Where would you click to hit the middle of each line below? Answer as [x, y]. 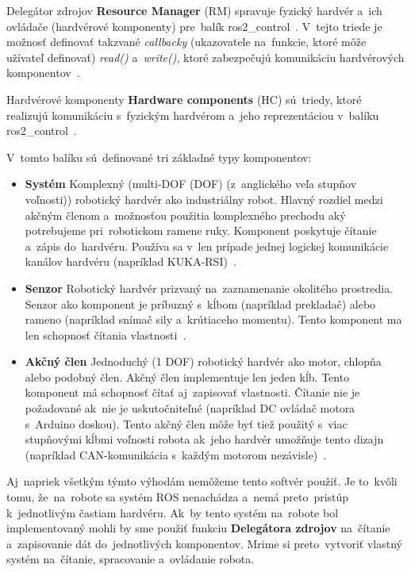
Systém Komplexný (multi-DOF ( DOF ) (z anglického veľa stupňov [191, 184]
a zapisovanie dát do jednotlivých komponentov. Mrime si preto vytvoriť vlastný [204, 543]
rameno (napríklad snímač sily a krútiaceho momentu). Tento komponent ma [213, 319]
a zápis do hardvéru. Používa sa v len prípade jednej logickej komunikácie [207, 246]
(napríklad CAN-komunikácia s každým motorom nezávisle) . [176, 454]
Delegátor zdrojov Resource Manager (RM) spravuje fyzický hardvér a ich [194, 10]
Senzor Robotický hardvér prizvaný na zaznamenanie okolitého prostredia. [209, 288]
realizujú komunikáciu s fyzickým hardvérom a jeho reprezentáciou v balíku [193, 115]
